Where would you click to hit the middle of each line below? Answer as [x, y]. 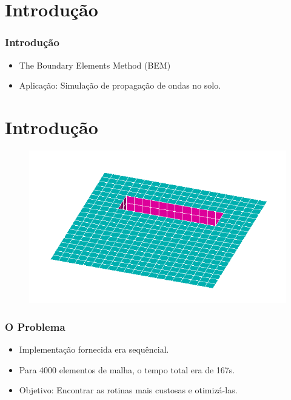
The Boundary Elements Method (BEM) [95, 65]
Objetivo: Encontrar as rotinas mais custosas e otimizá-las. [128, 390]
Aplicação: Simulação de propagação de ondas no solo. [120, 85]
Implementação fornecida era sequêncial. [94, 349]
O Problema [35, 326]
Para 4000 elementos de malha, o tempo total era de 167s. [127, 369]
